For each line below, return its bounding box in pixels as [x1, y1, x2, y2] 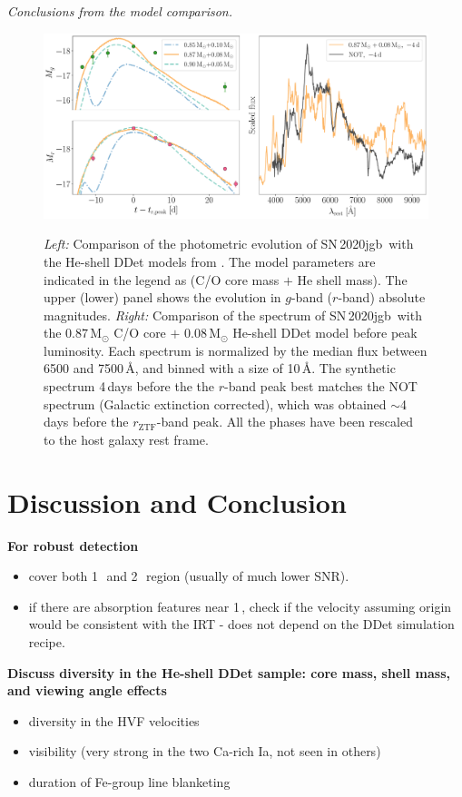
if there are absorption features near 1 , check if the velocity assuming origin [28, 596, 452, 615]
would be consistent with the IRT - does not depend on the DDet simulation [28, 615, 455, 634]
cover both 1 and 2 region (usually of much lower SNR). [28, 566, 349, 585]
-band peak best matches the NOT [224, 377, 418, 396]
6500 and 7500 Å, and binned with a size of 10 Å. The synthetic [44, 359, 396, 378]
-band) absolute [338, 288, 426, 307]
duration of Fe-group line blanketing [28, 772, 231, 791]
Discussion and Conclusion [7, 483, 347, 520]
